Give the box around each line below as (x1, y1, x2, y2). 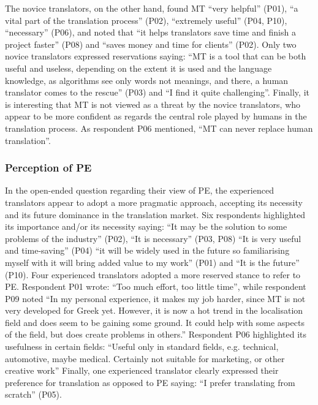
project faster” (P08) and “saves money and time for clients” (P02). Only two (5, 37, 297, 50)
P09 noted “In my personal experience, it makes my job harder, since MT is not (5, 292, 306, 305)
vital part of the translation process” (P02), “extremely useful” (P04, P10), (5, 13, 287, 26)
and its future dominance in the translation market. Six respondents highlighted (5, 208, 306, 221)
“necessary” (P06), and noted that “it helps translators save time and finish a (5, 26, 296, 39)
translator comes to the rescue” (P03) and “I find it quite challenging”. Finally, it (5, 86, 309, 99)
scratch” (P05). (5, 388, 62, 401)
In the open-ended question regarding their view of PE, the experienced (5, 184, 274, 197)
